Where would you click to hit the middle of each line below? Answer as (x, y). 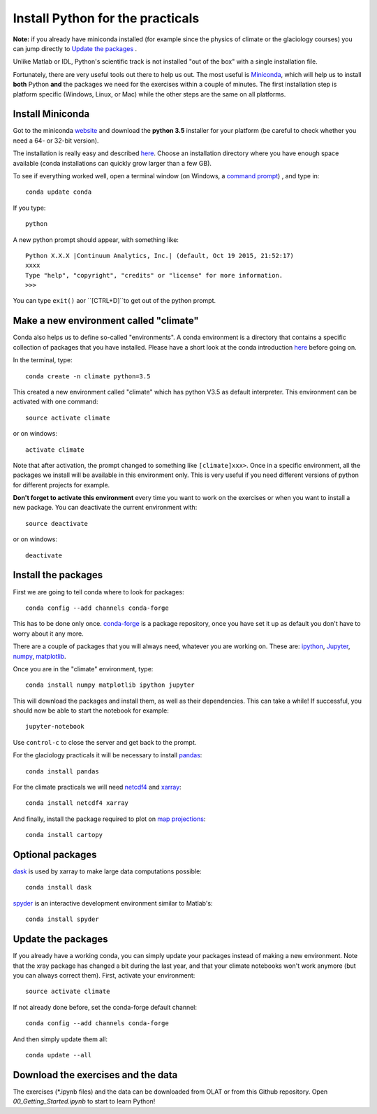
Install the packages (58, 575)
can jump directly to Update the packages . (75, 48)
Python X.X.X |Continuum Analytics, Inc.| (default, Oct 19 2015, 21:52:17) (160, 256)
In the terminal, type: (43, 360)
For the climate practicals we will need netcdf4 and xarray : (97, 787)
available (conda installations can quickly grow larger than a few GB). (112, 163)
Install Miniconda (51, 114)
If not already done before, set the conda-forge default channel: (105, 1007)
